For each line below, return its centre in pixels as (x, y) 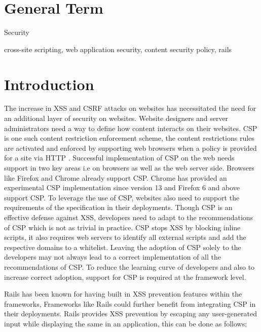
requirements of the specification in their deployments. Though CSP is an (118, 207)
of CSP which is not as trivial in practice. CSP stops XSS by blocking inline (122, 227)
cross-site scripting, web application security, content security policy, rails (118, 49)
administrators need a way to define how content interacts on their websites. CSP (131, 128)
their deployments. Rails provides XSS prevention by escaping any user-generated (130, 314)
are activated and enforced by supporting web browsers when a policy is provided (130, 148)
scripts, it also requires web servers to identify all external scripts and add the (125, 237)
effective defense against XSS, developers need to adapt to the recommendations (129, 217)
